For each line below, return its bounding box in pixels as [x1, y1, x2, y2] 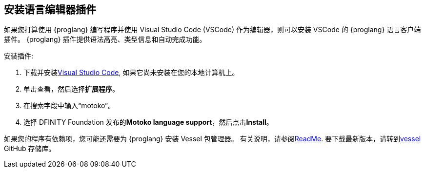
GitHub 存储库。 [4, 144, 56, 153]
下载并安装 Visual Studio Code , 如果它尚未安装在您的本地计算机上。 [23, 68, 239, 77]
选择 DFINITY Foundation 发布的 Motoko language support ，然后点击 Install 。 [23, 118, 273, 127]
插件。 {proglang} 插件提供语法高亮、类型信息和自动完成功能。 [4, 35, 206, 44]
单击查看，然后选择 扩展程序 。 [23, 85, 119, 94]
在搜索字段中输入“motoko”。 [23, 101, 115, 110]
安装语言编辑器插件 [4, 3, 96, 16]
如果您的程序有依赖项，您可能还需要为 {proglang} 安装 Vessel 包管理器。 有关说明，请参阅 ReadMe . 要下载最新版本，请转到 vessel [4, 134, 421, 143]
